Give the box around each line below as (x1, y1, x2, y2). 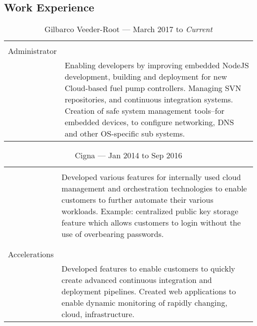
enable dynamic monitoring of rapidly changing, (61, 297, 227, 309)
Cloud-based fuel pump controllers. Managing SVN (64, 82, 242, 94)
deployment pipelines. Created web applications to (61, 285, 236, 297)
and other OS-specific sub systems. (64, 128, 185, 140)
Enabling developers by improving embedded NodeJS (64, 59, 249, 71)
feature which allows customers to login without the (61, 217, 241, 229)
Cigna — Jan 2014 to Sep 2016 (75, 149, 182, 161)
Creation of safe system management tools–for (64, 105, 224, 117)
